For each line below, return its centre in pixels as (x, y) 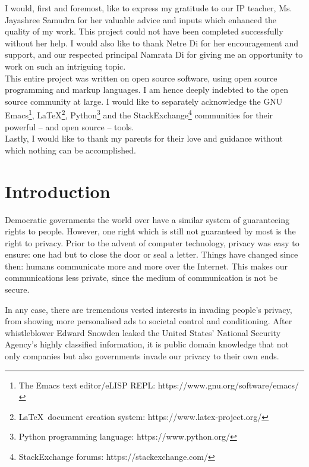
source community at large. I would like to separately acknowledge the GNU (144, 101)
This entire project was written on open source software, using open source (141, 78)
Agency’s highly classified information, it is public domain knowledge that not (147, 344)
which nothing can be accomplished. (70, 150)
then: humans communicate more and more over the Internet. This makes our (146, 266)
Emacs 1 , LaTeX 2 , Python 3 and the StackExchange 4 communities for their (139, 114)
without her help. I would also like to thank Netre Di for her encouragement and (152, 43)
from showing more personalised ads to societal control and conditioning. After (149, 321)
